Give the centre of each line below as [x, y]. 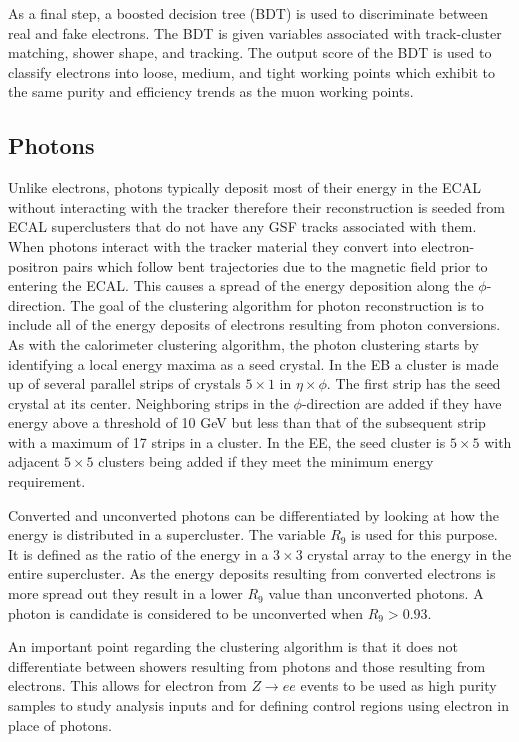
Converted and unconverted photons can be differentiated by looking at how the [253, 514]
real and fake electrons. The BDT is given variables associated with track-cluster [255, 32]
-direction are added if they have [401, 402]
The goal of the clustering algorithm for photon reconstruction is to [277, 304]
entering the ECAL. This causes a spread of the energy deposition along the [241, 285]
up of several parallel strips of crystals [124, 383]
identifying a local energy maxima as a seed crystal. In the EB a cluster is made [253, 363]
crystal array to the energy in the [409, 553]
